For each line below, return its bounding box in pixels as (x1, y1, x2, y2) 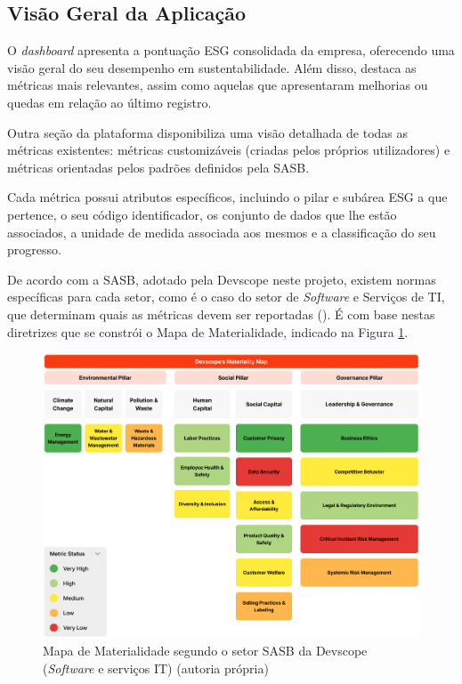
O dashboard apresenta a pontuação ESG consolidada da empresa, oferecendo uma (7, 41, 455, 60)
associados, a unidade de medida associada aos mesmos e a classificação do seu (7, 222, 436, 241)
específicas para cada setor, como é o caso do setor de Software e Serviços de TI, (7, 287, 445, 306)
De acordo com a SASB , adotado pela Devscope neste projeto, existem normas (7, 270, 436, 288)
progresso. (7, 240, 61, 259)
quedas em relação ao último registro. (7, 93, 212, 111)
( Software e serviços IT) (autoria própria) (43, 658, 269, 677)
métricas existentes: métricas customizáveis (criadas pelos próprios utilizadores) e (7, 141, 450, 159)
